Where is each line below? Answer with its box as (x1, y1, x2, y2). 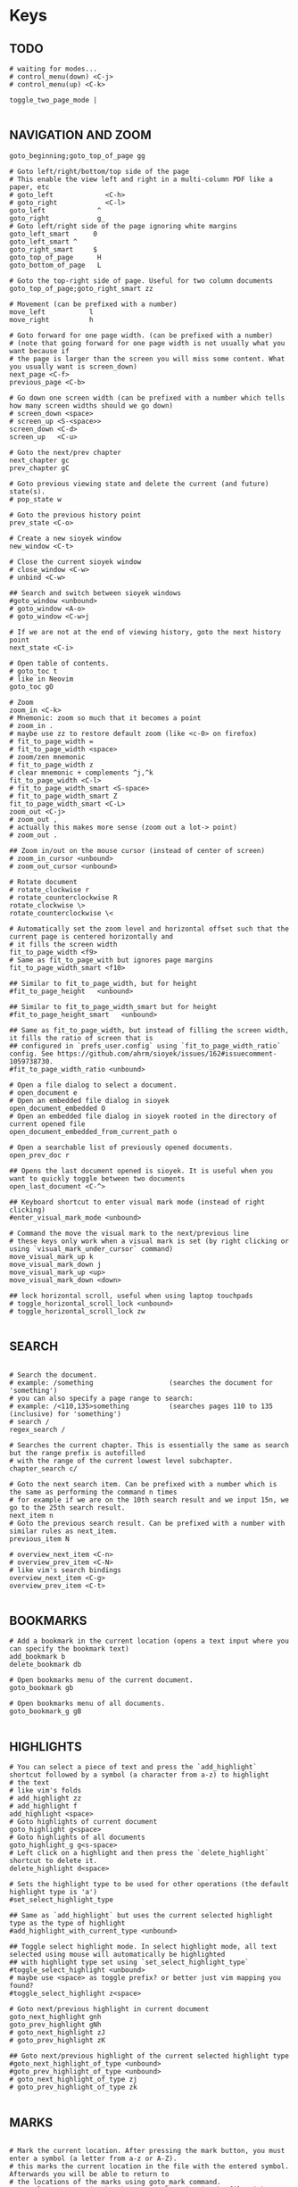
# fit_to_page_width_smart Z (9, 791, 118, 800)
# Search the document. (9, 1371, 98, 1379)
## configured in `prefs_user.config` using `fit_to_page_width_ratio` (9, 1041, 281, 1050)
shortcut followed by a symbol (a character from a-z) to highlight (9, 1770, 269, 1780)
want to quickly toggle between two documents (9, 1174, 186, 1183)
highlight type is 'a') (9, 1888, 98, 1897)
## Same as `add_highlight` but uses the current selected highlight (9, 1911, 274, 1920)
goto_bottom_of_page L (9, 261, 102, 269)
